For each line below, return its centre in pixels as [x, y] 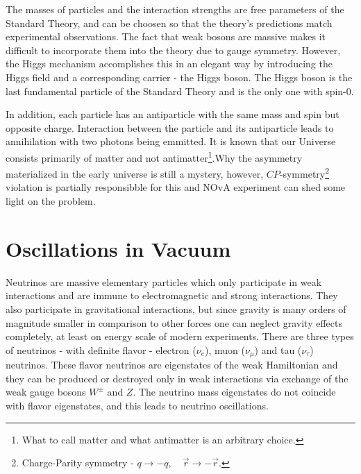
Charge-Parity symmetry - [78, 463]
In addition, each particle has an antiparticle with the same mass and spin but [173, 114]
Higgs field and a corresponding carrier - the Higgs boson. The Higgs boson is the [179, 77]
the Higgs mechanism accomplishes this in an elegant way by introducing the [169, 64]
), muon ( [225, 349]
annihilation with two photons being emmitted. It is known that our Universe [171, 141]
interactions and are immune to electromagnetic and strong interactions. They [172, 295]
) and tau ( [278, 349]
